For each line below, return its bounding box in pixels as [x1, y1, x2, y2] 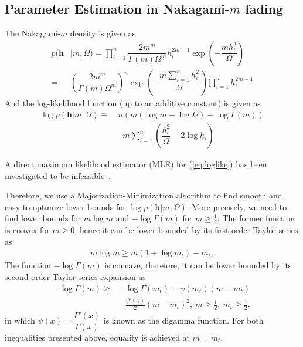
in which [5, 314, 35, 326]
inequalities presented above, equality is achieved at [5, 331, 190, 343]
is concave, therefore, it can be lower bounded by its [104, 259, 292, 271]
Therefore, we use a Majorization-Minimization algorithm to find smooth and [5, 189, 282, 201]
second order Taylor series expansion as [5, 271, 146, 283]
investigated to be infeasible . [5, 169, 111, 181]
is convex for [5, 224, 50, 236]
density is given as [70, 27, 136, 39]
